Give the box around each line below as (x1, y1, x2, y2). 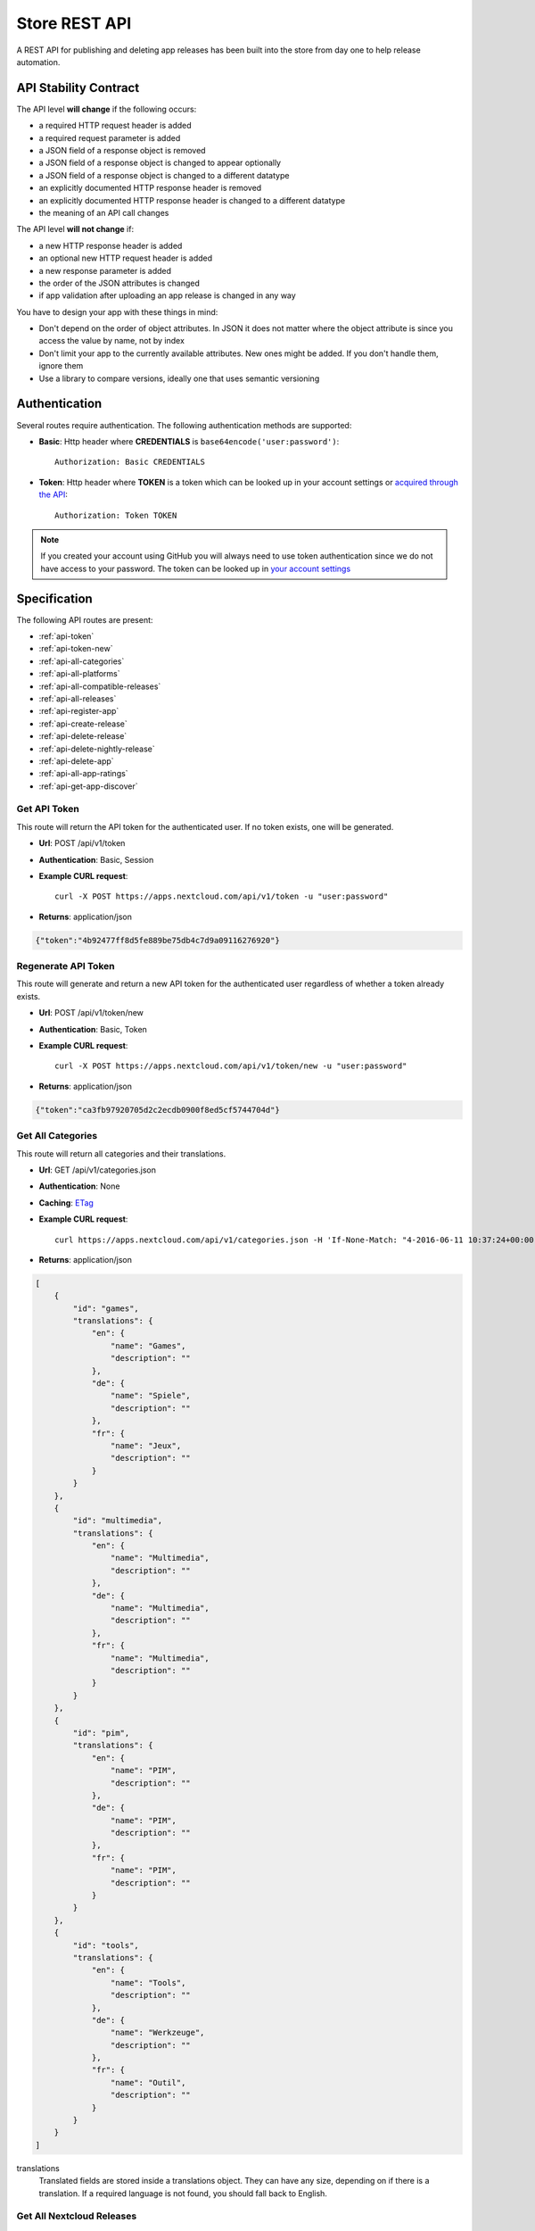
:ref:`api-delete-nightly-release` (38, 743, 155, 754)
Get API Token (16, 803, 79, 816)
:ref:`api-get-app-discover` (38, 781, 138, 792)
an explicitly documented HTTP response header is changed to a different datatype (38, 195, 346, 205)
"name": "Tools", (110, 1978, 186, 1987)
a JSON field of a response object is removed (38, 145, 206, 156)
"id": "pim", (72, 1728, 130, 1738)
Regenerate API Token (16, 960, 115, 973)
